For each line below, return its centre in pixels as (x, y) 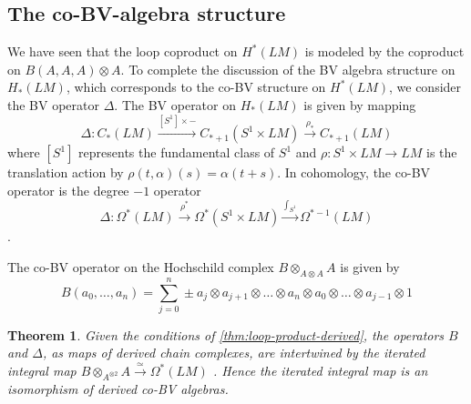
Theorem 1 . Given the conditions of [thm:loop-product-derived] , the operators (226, 334)
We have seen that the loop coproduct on (123, 51)
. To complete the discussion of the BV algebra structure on (288, 69)
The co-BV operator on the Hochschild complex (141, 266)
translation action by (66, 172)
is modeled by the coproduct (384, 51)
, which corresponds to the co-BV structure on (196, 87)
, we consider (425, 87)
